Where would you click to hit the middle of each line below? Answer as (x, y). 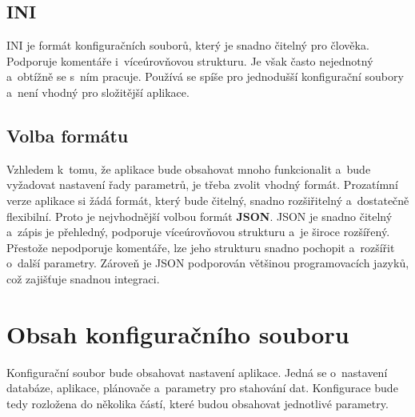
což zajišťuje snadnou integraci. (83, 278)
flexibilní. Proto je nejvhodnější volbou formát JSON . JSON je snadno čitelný (200, 216)
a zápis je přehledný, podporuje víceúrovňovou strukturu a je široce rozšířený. (198, 232)
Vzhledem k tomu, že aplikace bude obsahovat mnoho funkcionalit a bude (189, 168)
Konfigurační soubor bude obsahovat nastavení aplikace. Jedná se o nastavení (197, 372)
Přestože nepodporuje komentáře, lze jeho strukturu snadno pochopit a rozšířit (201, 247)
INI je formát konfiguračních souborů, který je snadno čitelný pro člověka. (188, 45)
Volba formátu (68, 135)
